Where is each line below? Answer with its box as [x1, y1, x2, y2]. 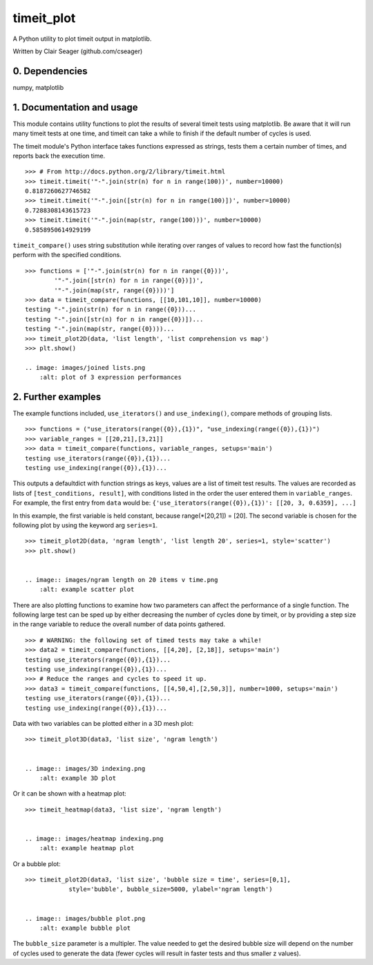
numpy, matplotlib [12, 83, 64, 91]
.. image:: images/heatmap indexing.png [25, 834, 164, 843]
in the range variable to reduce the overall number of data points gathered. [12, 620, 226, 628]
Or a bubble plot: [12, 859, 61, 868]
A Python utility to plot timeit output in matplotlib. [12, 35, 152, 43]
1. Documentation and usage [12, 101, 138, 113]
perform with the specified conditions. [12, 251, 122, 259]
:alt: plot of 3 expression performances [39, 373, 182, 382]
